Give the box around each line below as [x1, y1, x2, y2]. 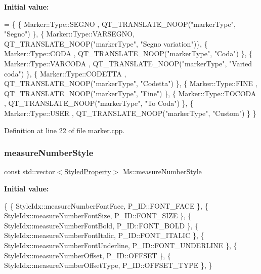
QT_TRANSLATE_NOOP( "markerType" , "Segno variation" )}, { [4, 38, 208, 49]
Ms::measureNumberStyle [122, 166, 202, 177]
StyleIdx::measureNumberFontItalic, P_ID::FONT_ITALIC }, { [4, 230, 204, 241]
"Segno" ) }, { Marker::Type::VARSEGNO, [4, 28, 135, 39]
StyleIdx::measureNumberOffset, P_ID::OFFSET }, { [4, 250, 171, 260]
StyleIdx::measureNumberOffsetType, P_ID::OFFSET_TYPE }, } [4, 260, 212, 270]
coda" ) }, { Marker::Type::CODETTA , [4, 68, 126, 79]
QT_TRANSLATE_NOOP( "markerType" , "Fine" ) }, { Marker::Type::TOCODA [4, 88, 256, 98]
